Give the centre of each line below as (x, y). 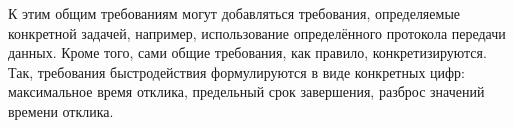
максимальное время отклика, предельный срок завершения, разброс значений (246, 91)
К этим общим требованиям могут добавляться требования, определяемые (234, 13)
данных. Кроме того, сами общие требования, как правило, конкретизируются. (247, 52)
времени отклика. (61, 110)
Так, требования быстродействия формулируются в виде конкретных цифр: (236, 71)
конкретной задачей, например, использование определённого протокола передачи (257, 32)
